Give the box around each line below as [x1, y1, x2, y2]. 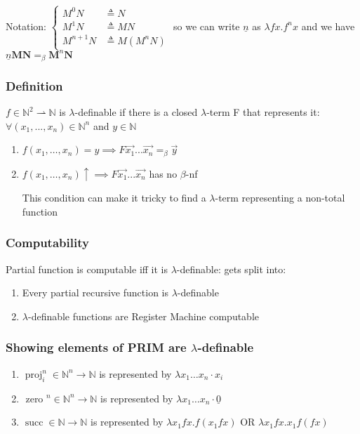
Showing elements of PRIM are [6, 338, 187, 356]
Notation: [6, 18, 46, 33]
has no [149, 166, 178, 180]
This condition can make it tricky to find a [22, 190, 206, 205]
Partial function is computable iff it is [6, 261, 168, 276]
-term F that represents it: [206, 105, 320, 119]
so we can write [173, 18, 240, 33]
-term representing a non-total [215, 190, 345, 205]
